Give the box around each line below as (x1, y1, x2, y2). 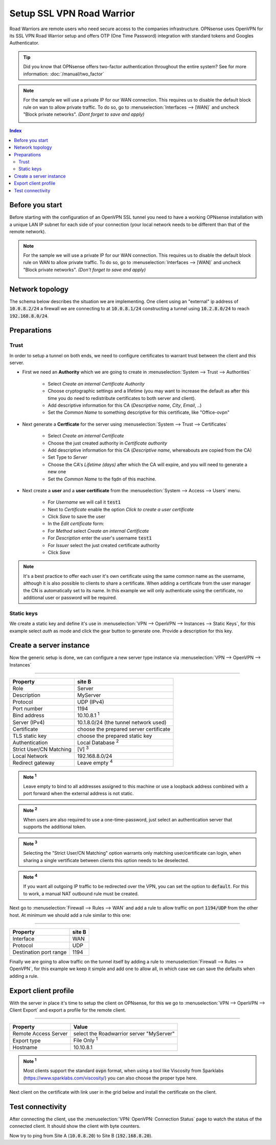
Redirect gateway (12, 759, 55, 767)
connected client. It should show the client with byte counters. (9, 1123, 141, 1129)
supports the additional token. (23, 823, 86, 830)
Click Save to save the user (48, 513, 106, 520)
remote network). (9, 229, 46, 235)
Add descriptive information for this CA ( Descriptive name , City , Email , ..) (48, 403, 202, 409)
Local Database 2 (77, 738, 119, 746)
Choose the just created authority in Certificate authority (48, 440, 168, 446)
